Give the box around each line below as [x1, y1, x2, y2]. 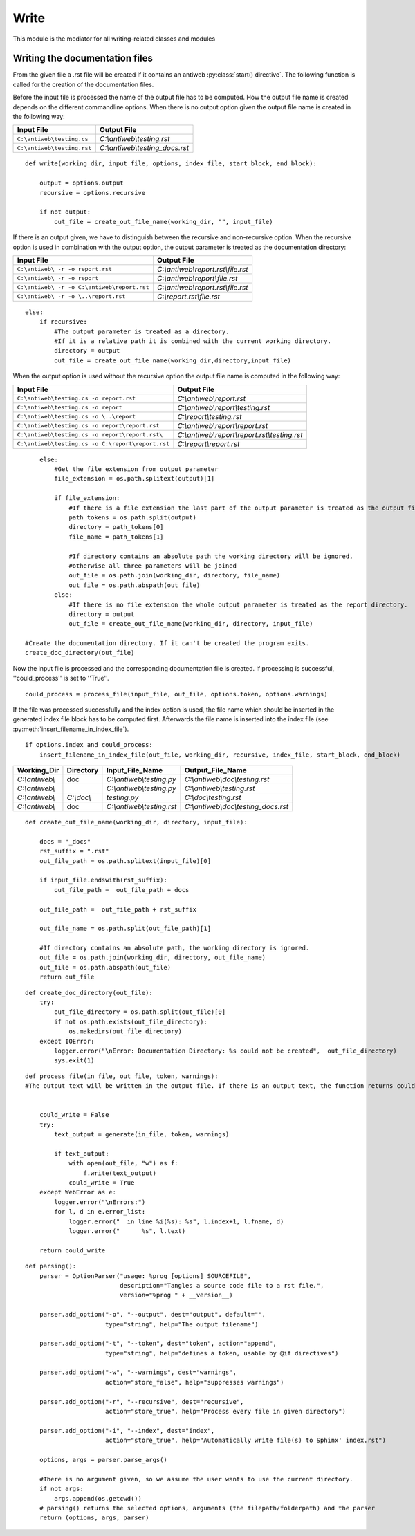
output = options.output [39, 179, 124, 187]
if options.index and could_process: [25, 741, 154, 749]
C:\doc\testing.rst [184, 793, 241, 802]
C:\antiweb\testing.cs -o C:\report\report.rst [17, 440, 169, 447]
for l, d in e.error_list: [54, 1207, 146, 1216]
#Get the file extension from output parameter [54, 465, 219, 473]
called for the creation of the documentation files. [12, 80, 154, 89]
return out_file [39, 973, 95, 981]
